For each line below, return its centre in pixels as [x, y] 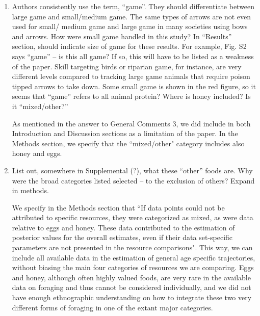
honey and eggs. [37, 153]
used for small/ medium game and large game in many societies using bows [130, 26]
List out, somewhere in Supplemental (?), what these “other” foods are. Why [132, 170]
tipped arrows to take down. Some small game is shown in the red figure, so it [134, 86]
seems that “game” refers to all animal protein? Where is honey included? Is [131, 96]
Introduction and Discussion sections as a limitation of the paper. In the [125, 133]
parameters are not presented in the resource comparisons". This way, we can [132, 247]
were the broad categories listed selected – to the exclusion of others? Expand [133, 180]
